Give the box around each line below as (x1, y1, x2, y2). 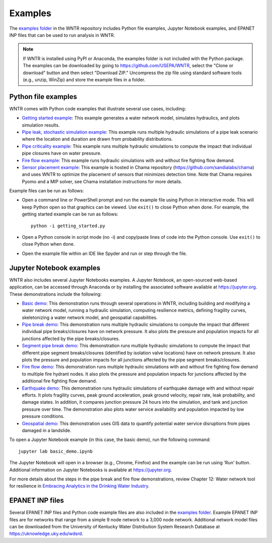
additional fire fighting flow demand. (22, 378, 97, 384)
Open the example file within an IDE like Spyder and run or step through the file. (22, 250, 187, 256)
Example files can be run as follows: (9, 188, 84, 194)
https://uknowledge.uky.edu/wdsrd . (9, 530, 83, 537)
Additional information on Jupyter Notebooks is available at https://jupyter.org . (9, 467, 172, 473)
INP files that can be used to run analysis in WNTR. (9, 32, 115, 38)
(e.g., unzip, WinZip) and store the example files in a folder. (23, 76, 146, 83)
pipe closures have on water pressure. (22, 150, 102, 156)
